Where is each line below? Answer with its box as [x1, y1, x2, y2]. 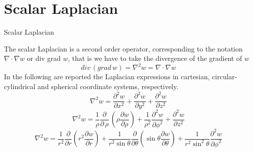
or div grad [27, 53, 61, 63]
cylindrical [4, 81, 36, 91]
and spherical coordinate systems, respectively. [38, 81, 178, 91]
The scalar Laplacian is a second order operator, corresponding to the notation [4, 43, 243, 53]
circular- [212, 71, 237, 82]
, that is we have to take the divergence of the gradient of [68, 53, 242, 63]
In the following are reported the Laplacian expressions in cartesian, [4, 71, 210, 82]
